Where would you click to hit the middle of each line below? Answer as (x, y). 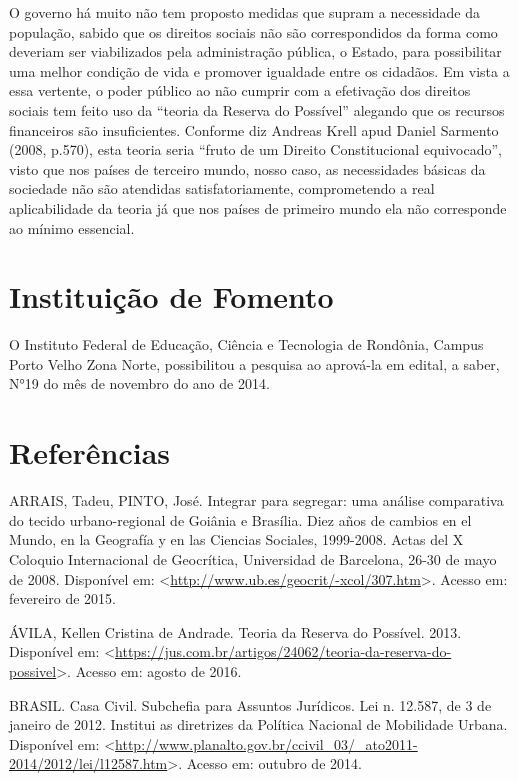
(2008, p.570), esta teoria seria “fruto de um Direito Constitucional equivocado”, (255, 149)
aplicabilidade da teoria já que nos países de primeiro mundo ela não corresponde (258, 207)
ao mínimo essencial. (72, 227)
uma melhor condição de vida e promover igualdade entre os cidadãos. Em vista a (259, 70)
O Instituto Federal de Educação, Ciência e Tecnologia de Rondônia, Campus (246, 344)
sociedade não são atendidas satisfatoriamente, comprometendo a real (222, 188)
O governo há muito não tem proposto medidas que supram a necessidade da (245, 12)
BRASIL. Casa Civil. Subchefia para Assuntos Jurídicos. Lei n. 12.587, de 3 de (250, 704)
